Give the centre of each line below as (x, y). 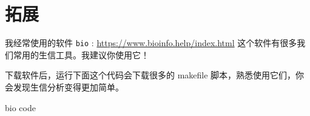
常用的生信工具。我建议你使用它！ (81, 54)
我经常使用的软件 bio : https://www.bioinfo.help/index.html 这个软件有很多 (151, 43)
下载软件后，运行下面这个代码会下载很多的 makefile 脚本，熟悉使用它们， (150, 75)
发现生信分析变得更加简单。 (68, 87)
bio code (20, 107)
